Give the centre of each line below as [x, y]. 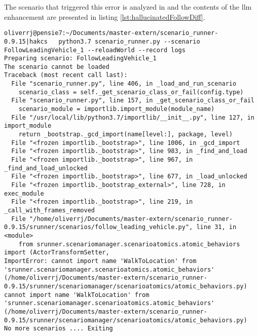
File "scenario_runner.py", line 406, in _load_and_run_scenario [124, 84]
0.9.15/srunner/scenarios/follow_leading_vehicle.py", [99, 227]
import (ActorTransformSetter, [57, 253]
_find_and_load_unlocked [46, 168]
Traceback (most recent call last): [66, 75]
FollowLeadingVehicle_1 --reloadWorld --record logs [95, 50]
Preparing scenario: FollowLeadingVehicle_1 [80, 59]
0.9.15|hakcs [26, 41]
